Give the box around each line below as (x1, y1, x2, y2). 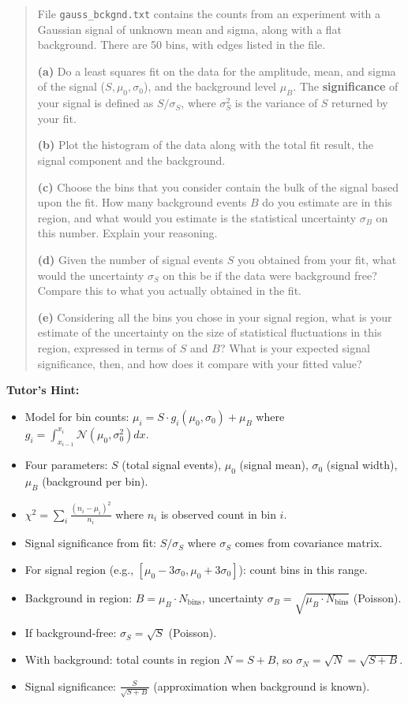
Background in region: (24, 589, 133, 605)
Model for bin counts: (24, 408, 129, 424)
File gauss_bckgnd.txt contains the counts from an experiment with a (37, 6, 381, 21)
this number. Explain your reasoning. (37, 225, 218, 241)
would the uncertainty (37, 266, 144, 283)
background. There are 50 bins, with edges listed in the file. (37, 36, 326, 53)
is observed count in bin (160, 505, 276, 522)
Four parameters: (24, 456, 108, 473)
